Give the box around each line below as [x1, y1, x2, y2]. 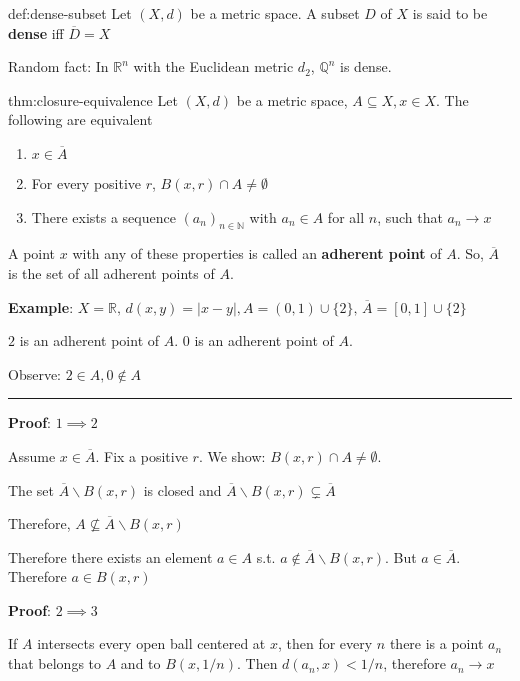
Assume [8, 445, 56, 466]
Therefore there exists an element [8, 546, 213, 567]
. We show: [198, 445, 266, 466]
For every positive [31, 172, 142, 193]
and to [120, 653, 161, 674]
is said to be [412, 3, 488, 23]
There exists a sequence [31, 206, 176, 227]
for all [327, 206, 365, 227]
